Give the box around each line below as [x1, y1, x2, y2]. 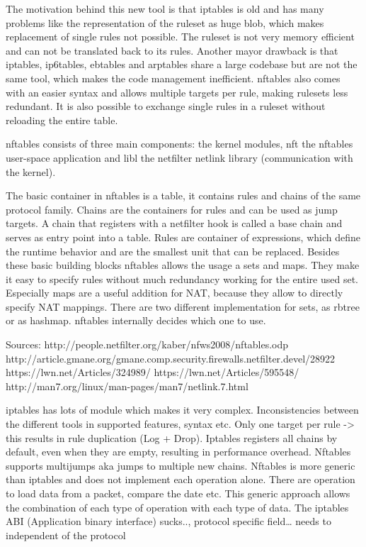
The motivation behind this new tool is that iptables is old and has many [6, 1, 324, 16]
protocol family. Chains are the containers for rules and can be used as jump [6, 201, 338, 216]
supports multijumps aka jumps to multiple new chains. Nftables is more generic [6, 458, 355, 473]
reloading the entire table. [6, 112, 118, 127]
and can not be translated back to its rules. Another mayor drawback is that [6, 43, 338, 57]
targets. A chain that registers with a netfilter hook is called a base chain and [6, 216, 343, 231]
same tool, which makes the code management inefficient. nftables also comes [6, 70, 341, 85]
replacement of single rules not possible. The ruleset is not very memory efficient [6, 29, 355, 44]
